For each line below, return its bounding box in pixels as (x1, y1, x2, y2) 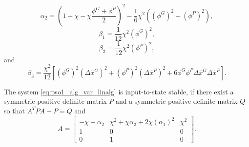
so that (4, 105, 25, 115)
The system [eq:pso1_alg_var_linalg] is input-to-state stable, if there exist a (4, 86, 234, 96)
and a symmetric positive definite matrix (115, 96, 238, 106)
